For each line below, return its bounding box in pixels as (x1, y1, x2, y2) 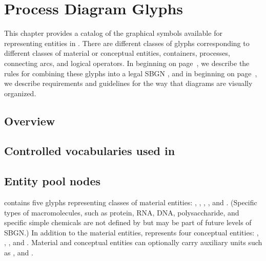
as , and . (4, 247, 33, 258)
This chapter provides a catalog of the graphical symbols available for (4, 28, 222, 38)
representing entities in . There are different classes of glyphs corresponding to (4, 37, 250, 48)
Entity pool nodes (4, 173, 101, 189)
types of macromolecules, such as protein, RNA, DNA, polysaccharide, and (4, 207, 239, 217)
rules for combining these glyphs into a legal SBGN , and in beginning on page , (4, 68, 257, 78)
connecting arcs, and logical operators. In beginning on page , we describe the (4, 57, 250, 68)
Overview (4, 113, 55, 128)
